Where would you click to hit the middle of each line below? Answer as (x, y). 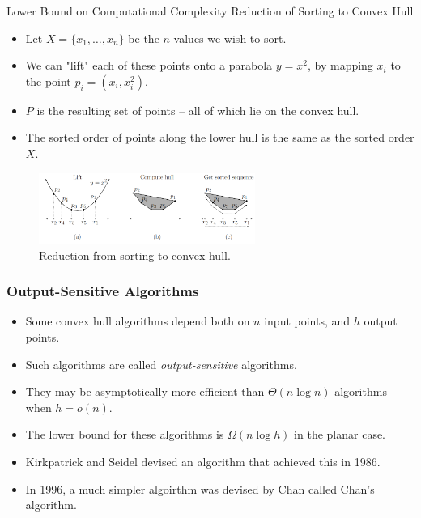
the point (48, 81)
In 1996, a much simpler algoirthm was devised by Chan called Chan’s (200, 488)
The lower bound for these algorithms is (125, 434)
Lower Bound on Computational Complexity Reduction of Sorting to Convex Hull (210, 11)
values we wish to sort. (230, 38)
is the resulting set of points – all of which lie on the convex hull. (198, 110)
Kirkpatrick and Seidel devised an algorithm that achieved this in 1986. (203, 461)
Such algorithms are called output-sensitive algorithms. (161, 364)
